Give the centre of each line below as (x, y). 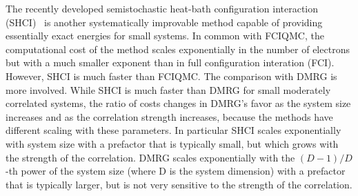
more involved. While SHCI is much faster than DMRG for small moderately (168, 89)
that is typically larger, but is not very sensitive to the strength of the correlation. (179, 184)
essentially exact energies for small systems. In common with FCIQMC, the (165, 36)
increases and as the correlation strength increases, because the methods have (169, 116)
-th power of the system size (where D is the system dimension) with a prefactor (176, 171)
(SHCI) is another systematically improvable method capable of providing (164, 22)
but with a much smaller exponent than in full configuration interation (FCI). (170, 62)
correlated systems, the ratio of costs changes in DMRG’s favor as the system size (178, 103)
